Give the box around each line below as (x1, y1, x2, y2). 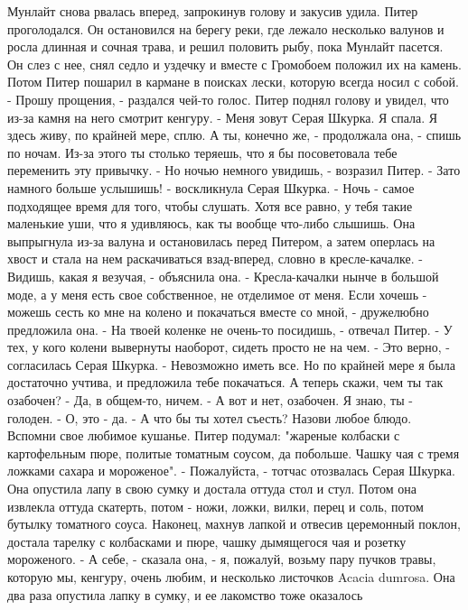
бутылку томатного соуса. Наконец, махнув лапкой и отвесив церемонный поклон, (7, 514, 461, 533)
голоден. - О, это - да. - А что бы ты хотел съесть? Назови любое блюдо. (7, 408, 412, 427)
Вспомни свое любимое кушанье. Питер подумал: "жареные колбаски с (7, 426, 400, 445)
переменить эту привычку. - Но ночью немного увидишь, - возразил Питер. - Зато (7, 161, 461, 180)
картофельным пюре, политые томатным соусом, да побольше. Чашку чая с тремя (7, 443, 460, 462)
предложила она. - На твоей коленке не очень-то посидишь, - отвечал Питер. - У (7, 319, 453, 338)
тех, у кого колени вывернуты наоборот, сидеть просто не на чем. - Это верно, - (7, 337, 450, 356)
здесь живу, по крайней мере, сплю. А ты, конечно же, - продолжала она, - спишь (7, 125, 462, 144)
